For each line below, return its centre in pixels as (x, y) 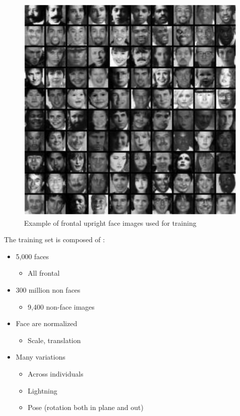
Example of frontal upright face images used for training (110, 222)
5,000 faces (32, 256)
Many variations (40, 357)
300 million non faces (48, 289)
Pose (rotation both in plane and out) (85, 407)
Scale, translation (54, 340)
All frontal (44, 273)
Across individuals (55, 373)
